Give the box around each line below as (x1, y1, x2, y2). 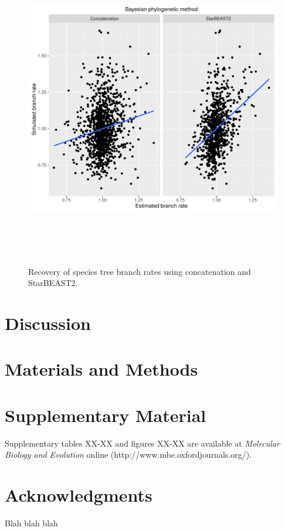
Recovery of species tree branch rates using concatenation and (28, 265, 251, 277)
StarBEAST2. (28, 277, 78, 289)
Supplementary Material (5, 403, 206, 427)
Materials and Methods (5, 357, 198, 381)
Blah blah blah (5, 517, 58, 529)
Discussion (5, 311, 91, 335)
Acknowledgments (5, 483, 152, 507)
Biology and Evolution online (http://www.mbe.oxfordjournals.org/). (5, 448, 252, 461)
